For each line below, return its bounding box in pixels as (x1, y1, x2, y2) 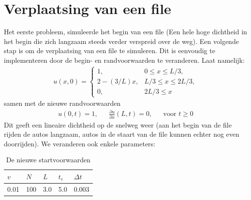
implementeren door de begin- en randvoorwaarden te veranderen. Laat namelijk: (4, 55, 245, 65)
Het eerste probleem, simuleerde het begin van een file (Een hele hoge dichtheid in (4, 27, 247, 37)
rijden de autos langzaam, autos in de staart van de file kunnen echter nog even (4, 129, 239, 139)
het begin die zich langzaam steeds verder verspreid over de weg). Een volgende (4, 36, 239, 46)
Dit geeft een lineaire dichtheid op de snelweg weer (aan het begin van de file (4, 119, 232, 129)
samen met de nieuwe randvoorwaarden (4, 98, 121, 108)
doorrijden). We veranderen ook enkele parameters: (4, 138, 155, 148)
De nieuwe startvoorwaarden (6, 155, 90, 165)
